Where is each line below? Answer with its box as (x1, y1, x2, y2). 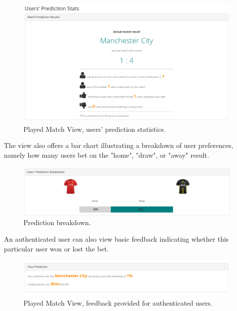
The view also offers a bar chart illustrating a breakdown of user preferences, (4, 140, 234, 150)
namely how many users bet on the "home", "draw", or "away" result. (4, 150, 209, 160)
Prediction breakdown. (23, 217, 91, 228)
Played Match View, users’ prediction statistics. (23, 124, 166, 134)
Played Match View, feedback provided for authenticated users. (23, 298, 213, 308)
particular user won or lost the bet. (4, 243, 109, 253)
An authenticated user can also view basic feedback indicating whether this (4, 233, 229, 244)
